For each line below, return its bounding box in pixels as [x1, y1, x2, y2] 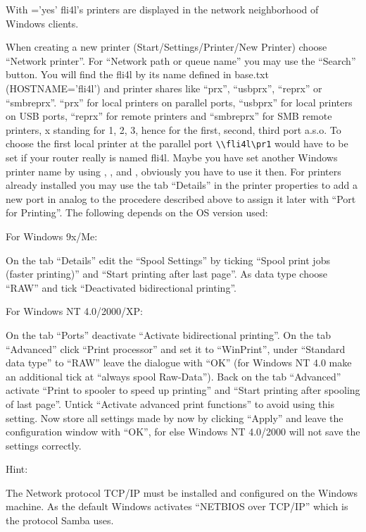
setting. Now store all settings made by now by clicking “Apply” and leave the [6, 410, 343, 425]
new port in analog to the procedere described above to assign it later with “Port [6, 191, 356, 206]
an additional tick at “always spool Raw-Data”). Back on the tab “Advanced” [6, 369, 341, 383]
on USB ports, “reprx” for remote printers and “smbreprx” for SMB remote [6, 109, 332, 123]
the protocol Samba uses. [6, 513, 114, 528]
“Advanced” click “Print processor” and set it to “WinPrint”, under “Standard [6, 341, 346, 356]
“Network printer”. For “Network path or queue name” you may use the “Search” [6, 53, 356, 68]
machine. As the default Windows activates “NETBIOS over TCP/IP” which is [6, 499, 348, 514]
